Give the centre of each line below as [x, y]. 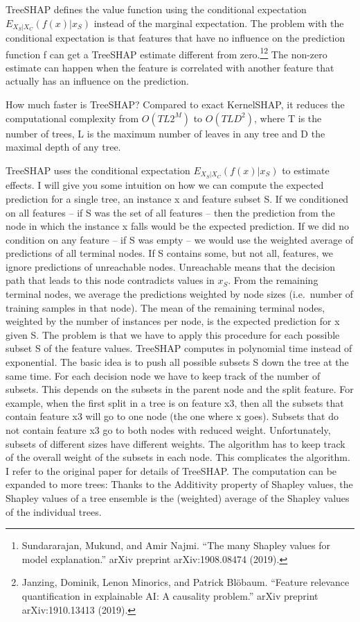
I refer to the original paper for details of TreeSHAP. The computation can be [171, 470]
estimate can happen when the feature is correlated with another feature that [170, 67]
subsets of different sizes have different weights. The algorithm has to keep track [175, 443]
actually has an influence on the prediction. [97, 81]
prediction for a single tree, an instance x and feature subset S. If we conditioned [177, 198]
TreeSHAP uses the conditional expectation [98, 170]
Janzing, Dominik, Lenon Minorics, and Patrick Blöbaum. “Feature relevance [186, 582]
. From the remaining [273, 280]
